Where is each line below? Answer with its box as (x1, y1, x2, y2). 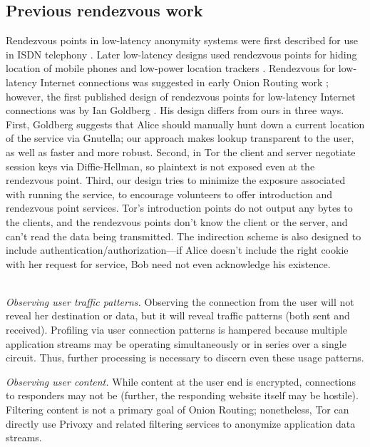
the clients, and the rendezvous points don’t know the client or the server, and (6, 214, 348, 229)
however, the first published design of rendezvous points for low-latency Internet (6, 88, 356, 103)
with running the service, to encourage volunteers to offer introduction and (6, 186, 333, 201)
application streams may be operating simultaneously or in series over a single (6, 336, 346, 351)
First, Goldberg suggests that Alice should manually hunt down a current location (6, 116, 365, 131)
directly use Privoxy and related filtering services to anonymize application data (6, 416, 356, 431)
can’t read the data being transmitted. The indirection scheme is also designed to (6, 228, 361, 243)
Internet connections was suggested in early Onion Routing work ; (40, 74, 329, 89)
